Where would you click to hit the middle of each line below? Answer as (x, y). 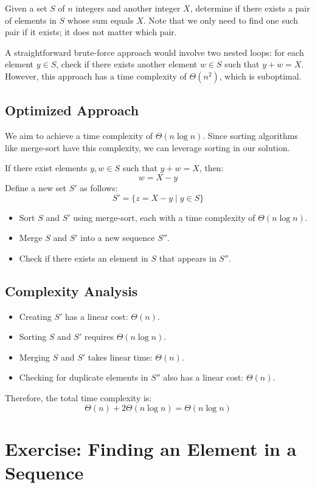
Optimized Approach (72, 110)
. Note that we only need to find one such (221, 20)
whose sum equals (100, 20)
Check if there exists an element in (84, 258)
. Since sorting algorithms (250, 136)
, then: (211, 168)
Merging (35, 357)
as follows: (99, 187)
